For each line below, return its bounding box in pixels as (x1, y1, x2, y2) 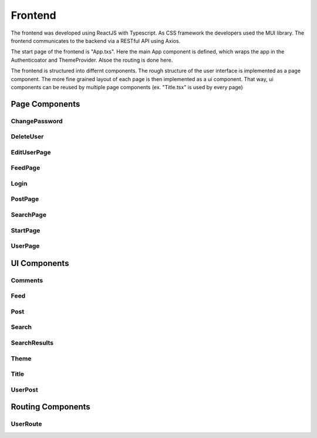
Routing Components (11, 402, 90, 412)
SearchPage (11, 211, 47, 219)
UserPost (11, 385, 38, 393)
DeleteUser (11, 133, 44, 141)
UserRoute (11, 420, 42, 428)
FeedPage (11, 164, 41, 172)
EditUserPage (11, 148, 51, 156)
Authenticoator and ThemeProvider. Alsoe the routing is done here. (11, 56, 173, 63)
